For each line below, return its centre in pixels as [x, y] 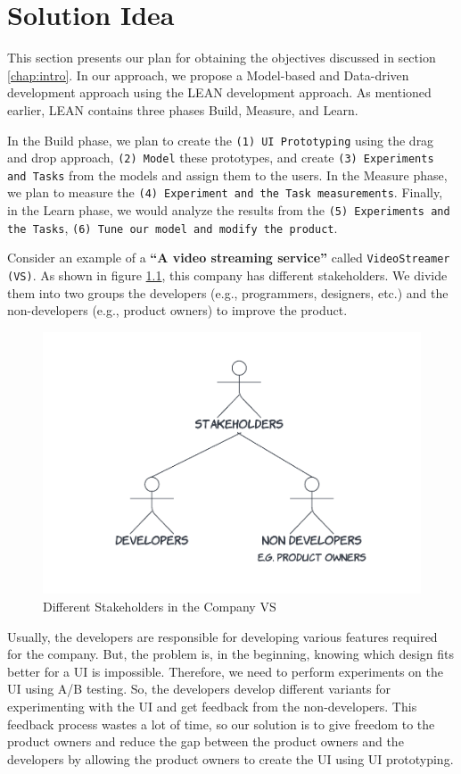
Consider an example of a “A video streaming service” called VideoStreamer [229, 258]
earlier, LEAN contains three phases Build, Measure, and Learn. [183, 109]
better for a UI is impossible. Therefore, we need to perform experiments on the [225, 671]
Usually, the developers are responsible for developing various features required [222, 636]
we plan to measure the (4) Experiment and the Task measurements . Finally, [225, 192]
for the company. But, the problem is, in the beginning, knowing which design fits [231, 654]
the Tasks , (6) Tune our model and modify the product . [173, 227]
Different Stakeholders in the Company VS [160, 607]
